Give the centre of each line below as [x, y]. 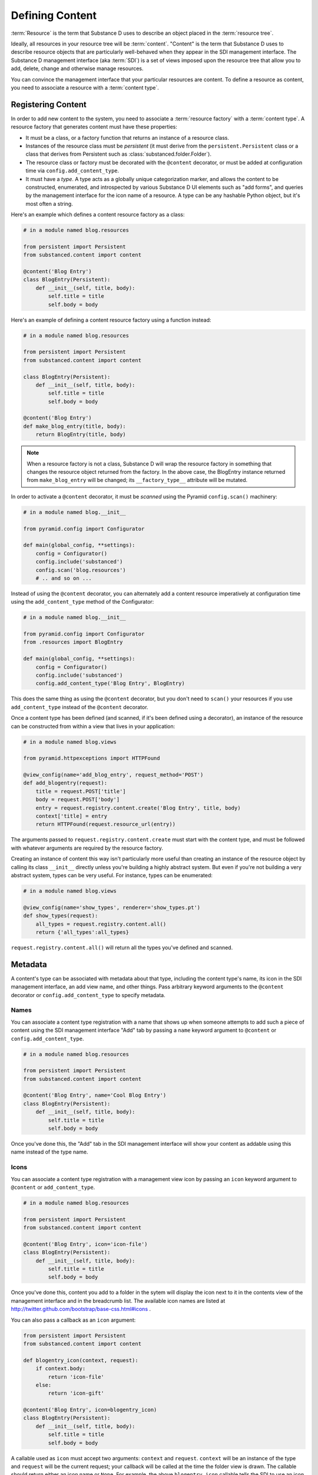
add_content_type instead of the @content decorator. [79, 707]
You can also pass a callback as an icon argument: [73, 1320]
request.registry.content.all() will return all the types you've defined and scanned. [122, 948]
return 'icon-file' [76, 1377]
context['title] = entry [72, 816]
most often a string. [49, 204]
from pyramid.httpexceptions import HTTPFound [92, 758]
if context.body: [61, 1369]
